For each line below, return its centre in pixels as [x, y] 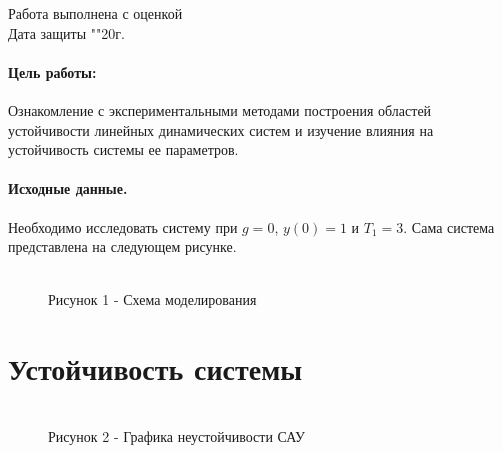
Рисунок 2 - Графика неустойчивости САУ [177, 435]
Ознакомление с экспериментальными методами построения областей [220, 109]
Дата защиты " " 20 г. [66, 32]
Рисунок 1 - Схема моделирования [152, 299]
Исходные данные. [68, 188]
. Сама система [449, 226]
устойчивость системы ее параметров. [123, 149]
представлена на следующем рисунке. [122, 246]
